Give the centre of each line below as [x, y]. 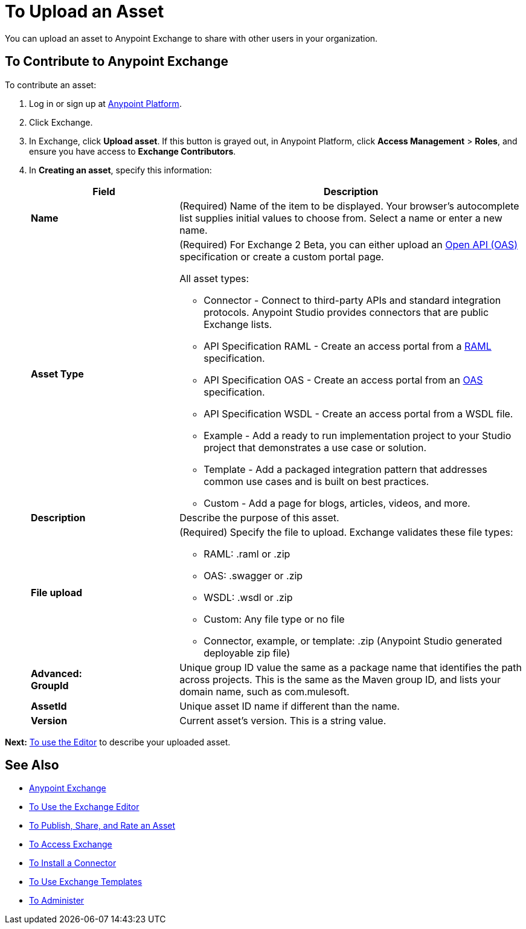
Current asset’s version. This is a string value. [283, 720]
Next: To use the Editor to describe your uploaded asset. [118, 742]
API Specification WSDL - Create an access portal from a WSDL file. [358, 413]
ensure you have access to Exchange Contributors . [133, 151]
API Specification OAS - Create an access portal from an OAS [343, 380]
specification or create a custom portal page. [282, 256]
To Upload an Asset [85, 11]
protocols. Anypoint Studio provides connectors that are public [346, 312]
